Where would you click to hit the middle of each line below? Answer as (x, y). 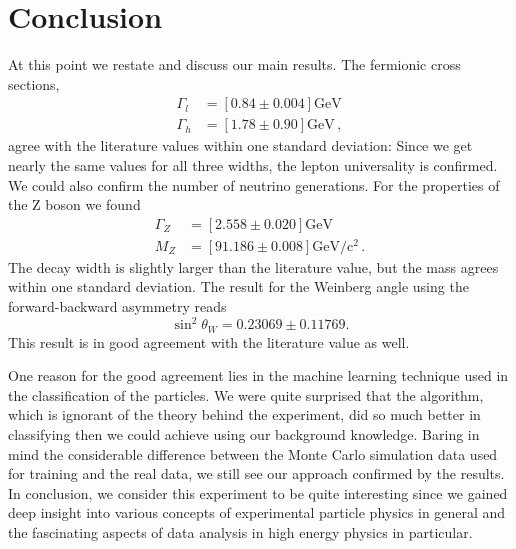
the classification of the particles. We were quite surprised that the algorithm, (246, 394)
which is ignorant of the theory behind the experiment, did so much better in (244, 414)
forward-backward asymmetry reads (117, 306)
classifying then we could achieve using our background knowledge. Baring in (244, 434)
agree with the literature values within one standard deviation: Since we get (240, 145)
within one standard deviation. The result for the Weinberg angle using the (238, 286)
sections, (34, 83)
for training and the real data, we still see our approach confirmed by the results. (256, 473)
